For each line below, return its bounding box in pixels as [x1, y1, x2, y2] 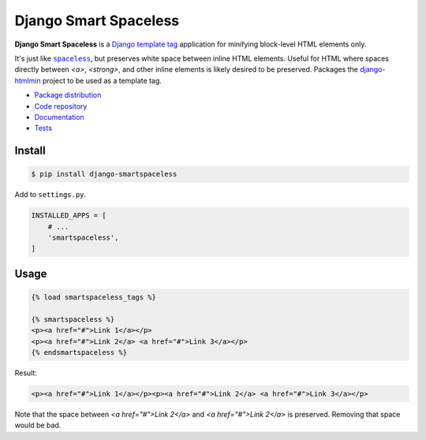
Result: [14, 367, 37, 378]
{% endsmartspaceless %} [31, 348, 128, 356]
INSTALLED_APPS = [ [31, 211, 106, 220]
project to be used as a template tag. [42, 76, 162, 85]
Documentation [34, 112, 84, 121]
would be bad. [14, 420, 62, 430]
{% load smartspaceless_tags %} [31, 293, 157, 302]
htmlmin [14, 76, 41, 85]
